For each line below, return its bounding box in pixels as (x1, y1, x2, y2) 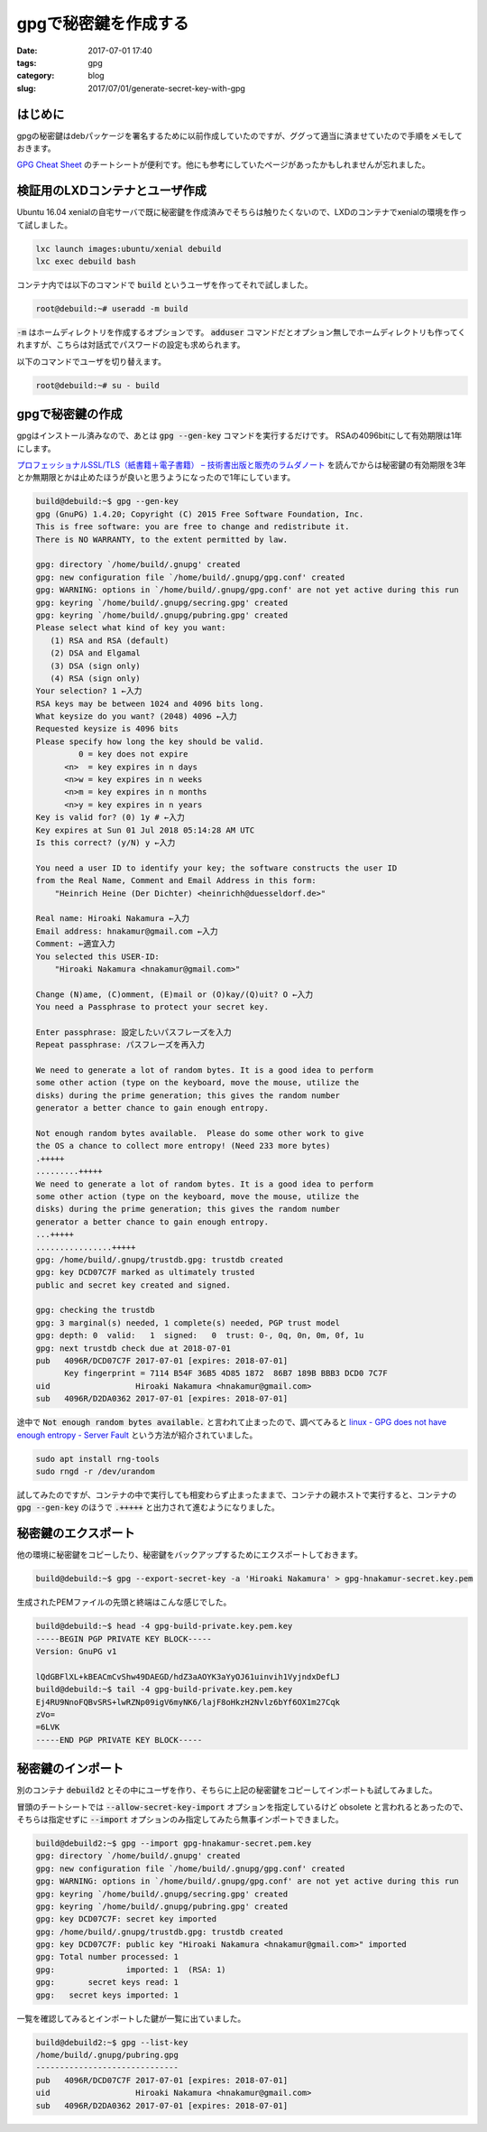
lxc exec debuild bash (35, 256, 136, 266)
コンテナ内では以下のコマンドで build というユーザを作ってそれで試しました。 (16, 280, 313, 291)
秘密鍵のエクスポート (16, 1526, 135, 1541)
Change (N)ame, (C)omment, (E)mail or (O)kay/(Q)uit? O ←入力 (35, 989, 314, 1000)
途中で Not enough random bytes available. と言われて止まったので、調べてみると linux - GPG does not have (16, 1417, 446, 1428)
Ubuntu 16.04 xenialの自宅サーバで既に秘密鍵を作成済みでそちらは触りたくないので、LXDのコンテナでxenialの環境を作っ (16, 207, 467, 218)
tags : (16, 57, 37, 68)
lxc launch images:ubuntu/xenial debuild (35, 244, 222, 254)
